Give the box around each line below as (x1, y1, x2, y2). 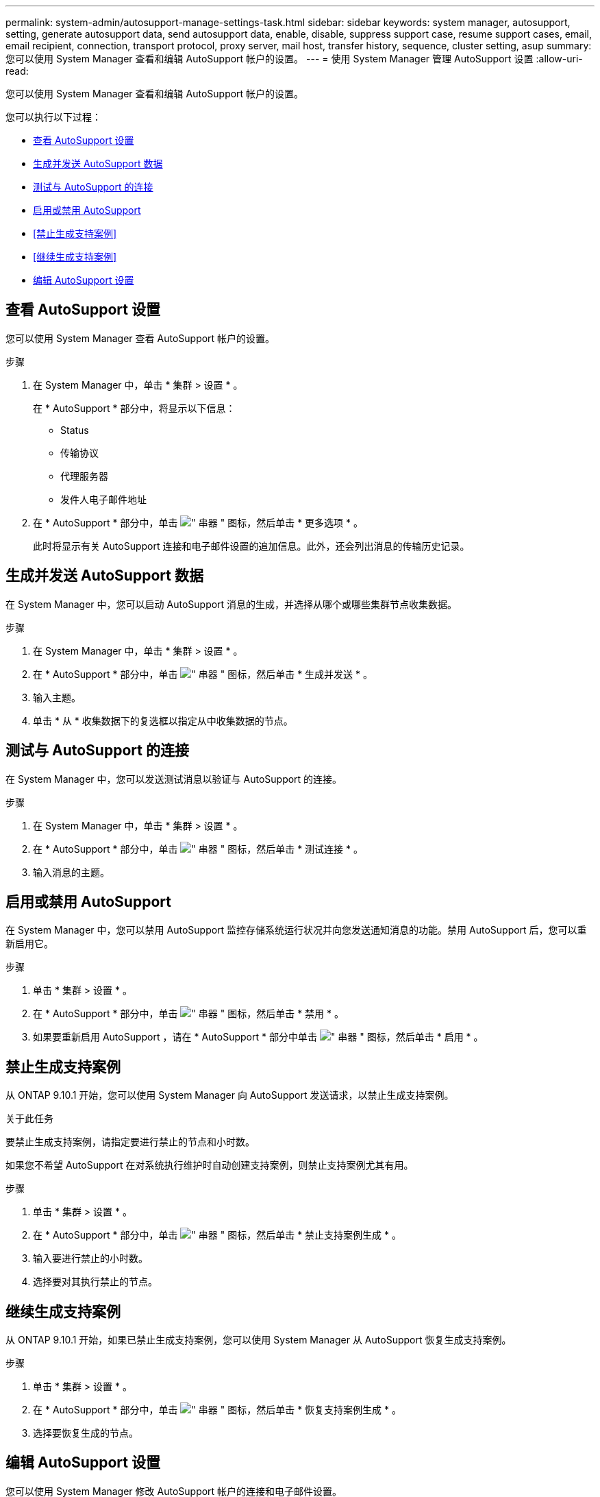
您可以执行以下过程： (5, 111, 101, 123)
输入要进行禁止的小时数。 (33, 1252, 148, 1265)
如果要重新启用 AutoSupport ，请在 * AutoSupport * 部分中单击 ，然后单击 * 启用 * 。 (33, 1031, 484, 1043)
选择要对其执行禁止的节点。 (33, 1276, 158, 1288)
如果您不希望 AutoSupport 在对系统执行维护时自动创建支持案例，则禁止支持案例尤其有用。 (5, 1159, 414, 1171)
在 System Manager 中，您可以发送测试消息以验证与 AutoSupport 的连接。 (5, 772, 342, 785)
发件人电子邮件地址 (60, 493, 147, 505)
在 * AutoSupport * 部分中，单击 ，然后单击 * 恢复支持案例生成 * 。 (33, 1404, 401, 1416)
